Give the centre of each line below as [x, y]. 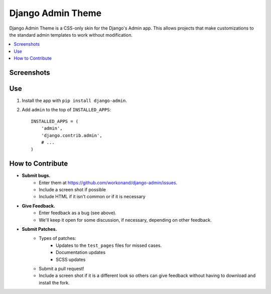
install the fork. [54, 282]
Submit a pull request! [61, 268]
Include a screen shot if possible [73, 190]
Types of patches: [57, 238]
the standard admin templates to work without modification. [71, 35]
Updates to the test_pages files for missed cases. [109, 245]
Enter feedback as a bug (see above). [78, 213]
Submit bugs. [36, 176]
